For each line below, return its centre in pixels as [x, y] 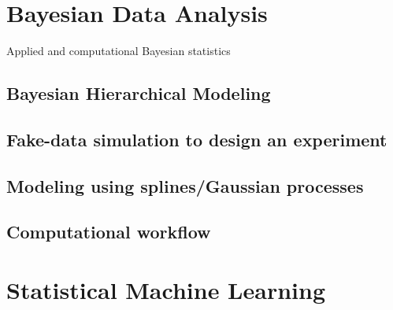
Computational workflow [109, 232]
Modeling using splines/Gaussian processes [185, 185]
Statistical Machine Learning [166, 290]
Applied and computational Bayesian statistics [119, 51]
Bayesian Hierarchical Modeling [139, 93]
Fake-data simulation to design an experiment [197, 139]
